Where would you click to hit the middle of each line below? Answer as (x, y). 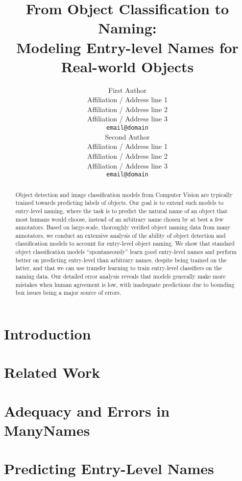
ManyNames (47, 430)
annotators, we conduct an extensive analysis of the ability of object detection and (121, 235)
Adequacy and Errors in (87, 410)
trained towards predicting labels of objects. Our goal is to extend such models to (120, 203)
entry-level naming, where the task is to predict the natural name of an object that (121, 211)
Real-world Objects (127, 66)
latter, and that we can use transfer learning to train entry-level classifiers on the (119, 268)
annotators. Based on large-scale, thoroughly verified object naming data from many (123, 227)
